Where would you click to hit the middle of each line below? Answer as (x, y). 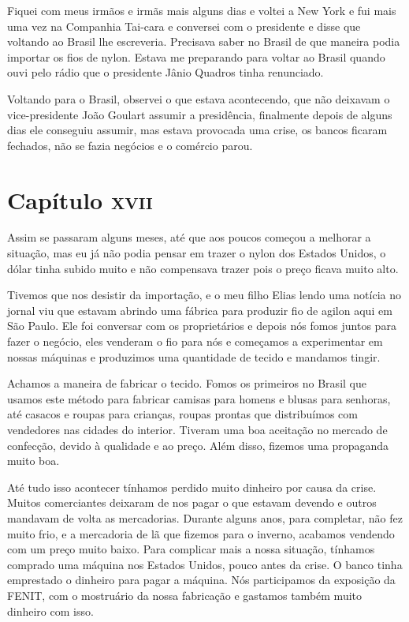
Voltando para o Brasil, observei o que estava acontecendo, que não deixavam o (199, 98)
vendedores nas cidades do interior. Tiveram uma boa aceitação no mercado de (197, 429)
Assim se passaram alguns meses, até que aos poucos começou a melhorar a (189, 237)
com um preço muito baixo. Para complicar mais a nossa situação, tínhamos (191, 549)
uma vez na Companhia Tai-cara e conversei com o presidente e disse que (184, 26)
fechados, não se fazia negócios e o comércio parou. (130, 145)
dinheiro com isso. (50, 611)
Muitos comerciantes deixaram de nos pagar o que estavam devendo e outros (192, 502)
